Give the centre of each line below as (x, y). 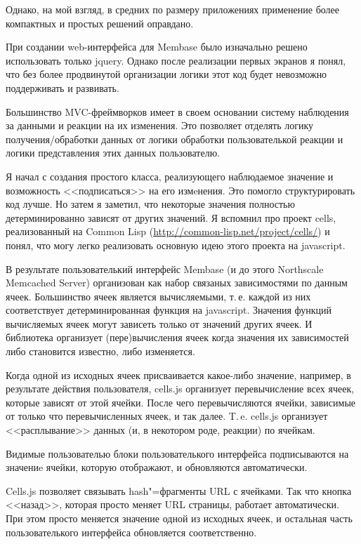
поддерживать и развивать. (63, 87)
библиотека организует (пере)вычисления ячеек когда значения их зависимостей (177, 337)
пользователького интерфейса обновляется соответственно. (131, 532)
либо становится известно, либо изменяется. (100, 351)
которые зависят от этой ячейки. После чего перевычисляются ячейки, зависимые (181, 402)
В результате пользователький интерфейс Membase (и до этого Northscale (165, 268)
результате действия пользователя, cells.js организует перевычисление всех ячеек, (180, 389)
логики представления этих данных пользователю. (113, 153)
